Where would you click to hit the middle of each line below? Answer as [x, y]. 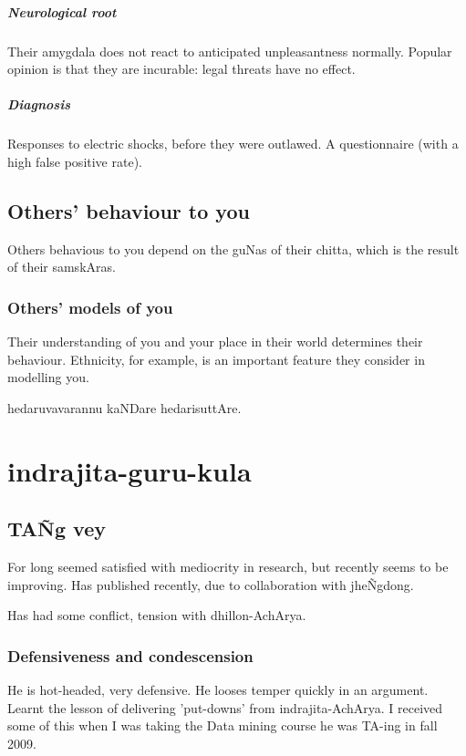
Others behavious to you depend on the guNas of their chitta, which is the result [233, 249]
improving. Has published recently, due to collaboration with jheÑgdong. [211, 584]
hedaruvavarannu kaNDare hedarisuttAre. [124, 407]
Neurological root [62, 11]
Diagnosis [39, 104]
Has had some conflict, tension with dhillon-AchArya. [157, 615]
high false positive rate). [75, 161]
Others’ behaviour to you [129, 210]
